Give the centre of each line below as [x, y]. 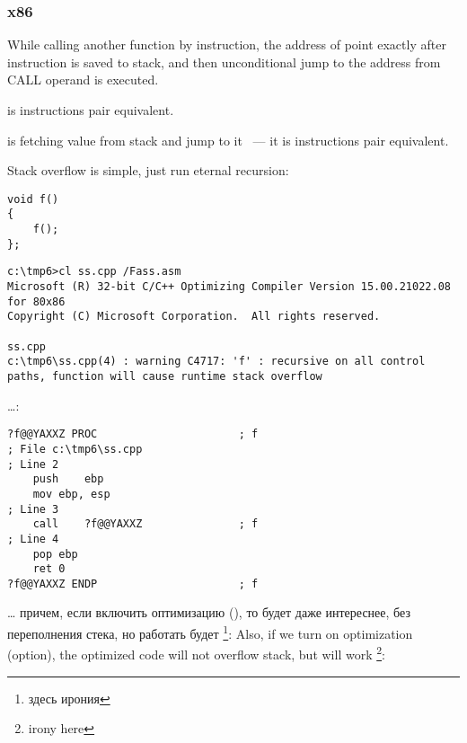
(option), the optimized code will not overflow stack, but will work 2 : [196, 653]
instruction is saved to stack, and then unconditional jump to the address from [224, 62]
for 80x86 [36, 301]
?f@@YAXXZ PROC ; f [133, 434]
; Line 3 [33, 509]
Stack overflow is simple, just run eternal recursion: [148, 170]
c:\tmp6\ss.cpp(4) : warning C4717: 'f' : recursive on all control [216, 362]
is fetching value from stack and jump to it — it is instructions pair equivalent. [228, 140]
